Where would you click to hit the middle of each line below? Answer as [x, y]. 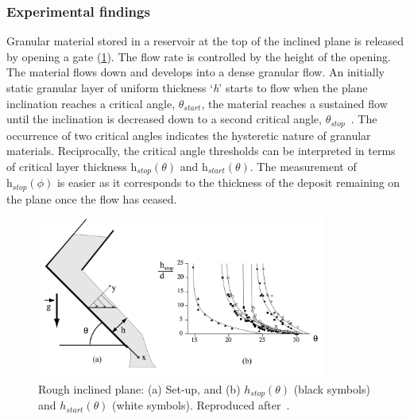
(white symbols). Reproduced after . [201, 405]
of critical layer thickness [67, 166]
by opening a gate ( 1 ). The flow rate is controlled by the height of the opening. [199, 56]
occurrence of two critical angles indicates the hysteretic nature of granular [189, 135]
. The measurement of [303, 166]
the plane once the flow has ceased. [92, 198]
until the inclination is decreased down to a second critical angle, [164, 119]
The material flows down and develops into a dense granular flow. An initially [195, 72]
